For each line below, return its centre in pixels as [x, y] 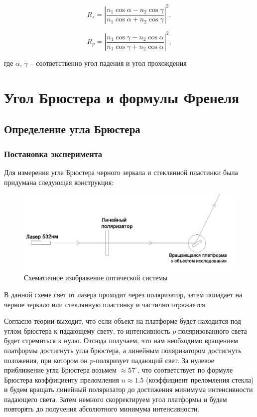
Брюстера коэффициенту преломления [62, 379]
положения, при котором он [46, 360]
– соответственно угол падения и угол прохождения [108, 63]
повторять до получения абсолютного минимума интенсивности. [102, 409]
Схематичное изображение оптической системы [96, 278]
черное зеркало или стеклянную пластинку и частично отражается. [106, 304]
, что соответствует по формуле [185, 370]
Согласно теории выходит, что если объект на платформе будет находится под [123, 321]
